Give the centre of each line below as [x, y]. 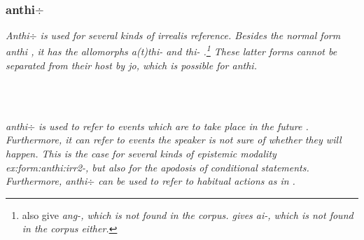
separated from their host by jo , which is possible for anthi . [131, 65]
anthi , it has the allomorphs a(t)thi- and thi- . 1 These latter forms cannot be [171, 50]
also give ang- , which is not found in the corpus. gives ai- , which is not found [188, 214]
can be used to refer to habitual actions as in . [197, 181]
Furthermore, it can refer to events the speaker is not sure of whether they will [174, 140]
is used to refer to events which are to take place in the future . [174, 126]
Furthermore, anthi [47, 181]
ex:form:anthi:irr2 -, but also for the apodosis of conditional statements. [157, 167]
